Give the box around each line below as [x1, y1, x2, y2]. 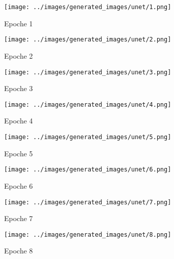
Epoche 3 [4, 83, 33, 94]
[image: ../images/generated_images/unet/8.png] [4, 231, 171, 238]
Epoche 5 [4, 148, 33, 158]
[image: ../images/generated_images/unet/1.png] [4, 4, 171, 11]
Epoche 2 [4, 50, 33, 61]
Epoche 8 [4, 245, 33, 256]
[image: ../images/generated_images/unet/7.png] [4, 198, 171, 206]
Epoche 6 [4, 180, 33, 191]
